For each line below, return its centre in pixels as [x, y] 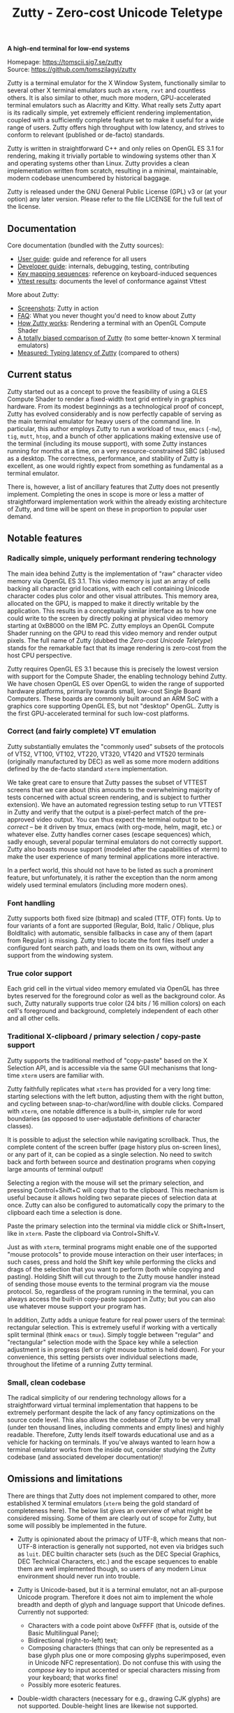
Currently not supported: [53, 1612]
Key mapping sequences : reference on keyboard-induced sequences [117, 274]
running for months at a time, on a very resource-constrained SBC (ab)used [116, 451]
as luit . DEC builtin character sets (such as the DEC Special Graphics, [119, 1554]
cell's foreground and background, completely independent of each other [113, 1011]
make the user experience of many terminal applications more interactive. [113, 856]
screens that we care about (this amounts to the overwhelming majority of [114, 789]
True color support [40, 974]
